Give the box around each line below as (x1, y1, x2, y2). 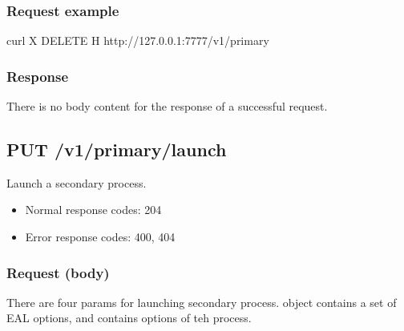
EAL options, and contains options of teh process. (6, 309, 252, 326)
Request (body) (6, 262, 110, 282)
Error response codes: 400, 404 (25, 228, 176, 245)
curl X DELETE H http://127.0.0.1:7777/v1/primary (6, 32, 269, 49)
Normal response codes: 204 (25, 201, 162, 218)
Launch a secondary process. (6, 174, 147, 191)
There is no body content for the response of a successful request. (6, 98, 328, 115)
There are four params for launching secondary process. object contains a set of (6, 293, 397, 310)
